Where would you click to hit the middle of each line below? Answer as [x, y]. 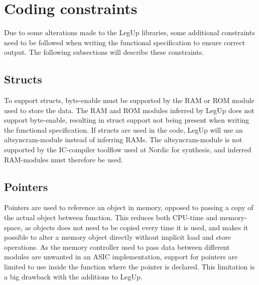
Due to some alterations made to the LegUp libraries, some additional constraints [129, 32]
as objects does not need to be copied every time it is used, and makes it [137, 227]
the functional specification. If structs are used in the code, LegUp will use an [123, 129]
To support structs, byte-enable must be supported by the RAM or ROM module [129, 100]
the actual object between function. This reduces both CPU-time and [111, 217]
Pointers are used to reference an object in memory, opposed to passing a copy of [129, 207]
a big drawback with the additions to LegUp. [73, 276]
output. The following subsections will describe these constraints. [104, 52]
